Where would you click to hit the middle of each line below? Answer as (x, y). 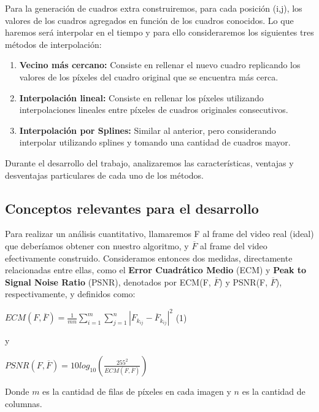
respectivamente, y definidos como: (70, 294)
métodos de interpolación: (53, 44)
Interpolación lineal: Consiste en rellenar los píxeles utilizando (141, 97)
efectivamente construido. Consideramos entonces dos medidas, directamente (149, 258)
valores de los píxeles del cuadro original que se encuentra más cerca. (149, 76)
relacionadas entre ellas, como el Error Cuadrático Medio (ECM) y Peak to (156, 270)
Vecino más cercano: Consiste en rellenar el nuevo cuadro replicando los (160, 65)
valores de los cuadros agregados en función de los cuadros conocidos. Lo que (149, 20)
